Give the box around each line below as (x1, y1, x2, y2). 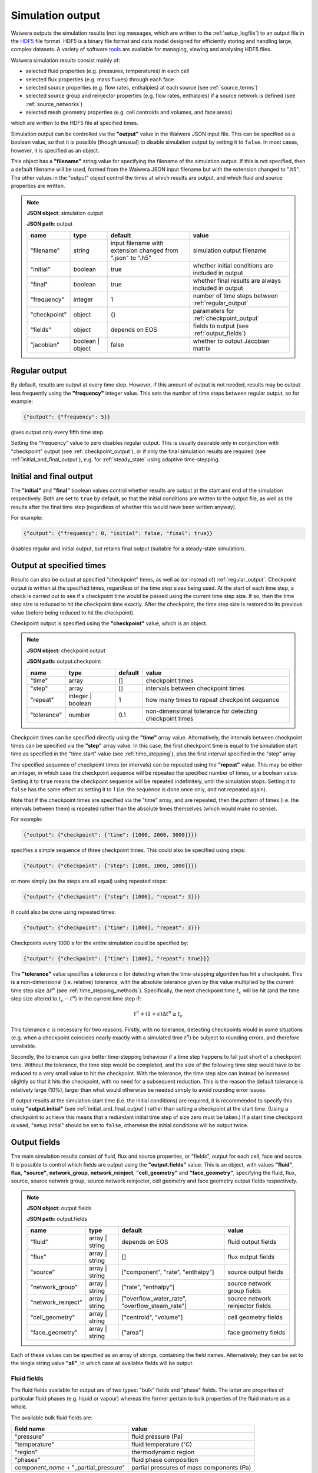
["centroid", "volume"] (121, 1313, 183, 1321)
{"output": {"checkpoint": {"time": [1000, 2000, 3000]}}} (23, 831, 197, 838)
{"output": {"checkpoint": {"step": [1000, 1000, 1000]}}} (23, 863, 197, 869)
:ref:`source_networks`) (25, 100, 83, 107)
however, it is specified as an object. (11, 147, 100, 154)
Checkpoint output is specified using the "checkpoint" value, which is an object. (11, 620, 207, 627)
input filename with (110, 239, 164, 247)
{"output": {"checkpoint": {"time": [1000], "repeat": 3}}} (23, 924, 201, 931)
